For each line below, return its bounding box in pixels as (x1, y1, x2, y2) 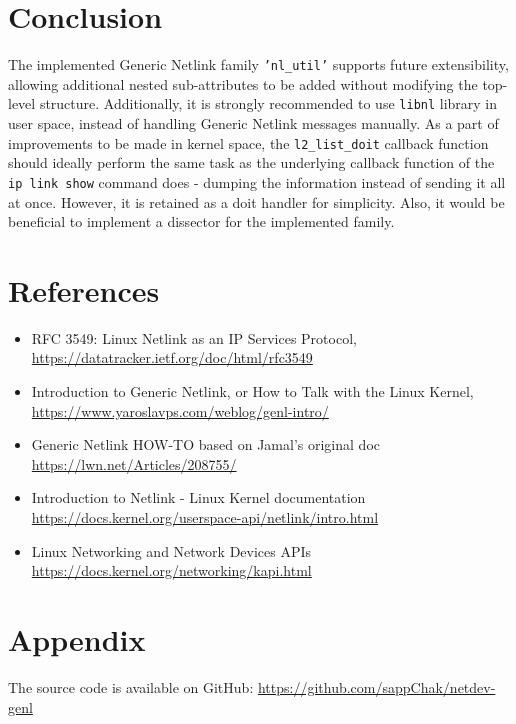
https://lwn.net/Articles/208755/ (31, 453, 237, 474)
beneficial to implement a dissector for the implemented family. (8, 211, 395, 232)
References (8, 269, 160, 310)
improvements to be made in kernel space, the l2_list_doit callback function (8, 132, 489, 153)
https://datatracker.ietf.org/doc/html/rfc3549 (31, 347, 313, 368)
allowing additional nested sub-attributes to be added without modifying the (8, 73, 478, 94)
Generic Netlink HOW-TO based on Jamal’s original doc (31, 434, 380, 455)
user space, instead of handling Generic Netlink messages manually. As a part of (8, 113, 499, 134)
